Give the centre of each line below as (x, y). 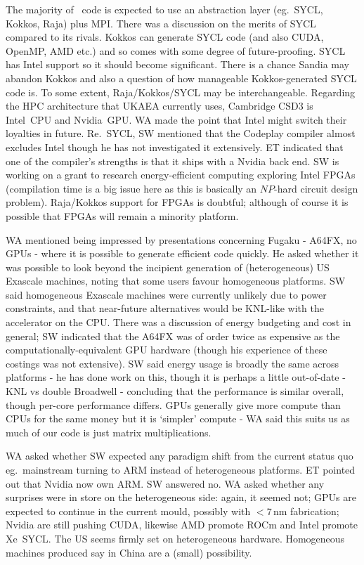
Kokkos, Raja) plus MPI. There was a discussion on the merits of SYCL (161, 23)
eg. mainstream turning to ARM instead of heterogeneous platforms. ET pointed (181, 469)
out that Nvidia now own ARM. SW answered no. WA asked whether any (165, 483)
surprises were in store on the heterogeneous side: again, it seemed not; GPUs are (181, 497)
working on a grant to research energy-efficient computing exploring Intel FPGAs (181, 175)
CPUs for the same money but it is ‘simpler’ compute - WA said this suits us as (178, 418)
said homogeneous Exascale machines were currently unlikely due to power (166, 294)
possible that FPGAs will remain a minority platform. (122, 215)
